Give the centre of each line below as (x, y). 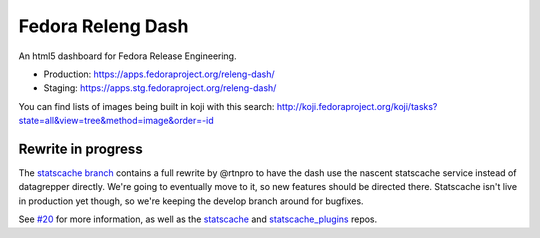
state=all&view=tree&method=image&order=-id (116, 121)
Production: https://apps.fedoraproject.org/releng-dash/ (159, 74)
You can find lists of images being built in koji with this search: (146, 106)
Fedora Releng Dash (103, 26)
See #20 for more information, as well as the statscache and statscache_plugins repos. (198, 219)
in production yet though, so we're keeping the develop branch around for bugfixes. (191, 201)
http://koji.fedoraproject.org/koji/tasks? (357, 106)
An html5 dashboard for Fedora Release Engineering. (127, 56)
